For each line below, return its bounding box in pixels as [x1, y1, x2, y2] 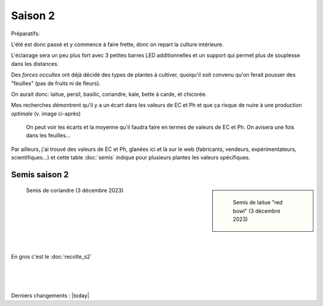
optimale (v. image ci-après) [11, 110, 81, 117]
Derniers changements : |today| [11, 292, 90, 299]
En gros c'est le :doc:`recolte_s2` [11, 253, 92, 260]
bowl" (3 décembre [233, 207, 281, 214]
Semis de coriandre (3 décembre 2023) [26, 186, 124, 194]
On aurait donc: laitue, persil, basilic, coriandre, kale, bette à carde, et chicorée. [11, 90, 207, 98]
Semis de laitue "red [233, 199, 283, 206]
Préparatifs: [11, 30, 40, 37]
